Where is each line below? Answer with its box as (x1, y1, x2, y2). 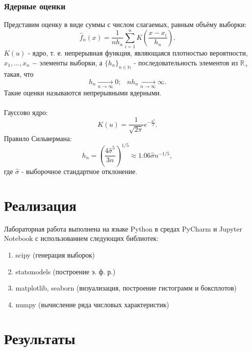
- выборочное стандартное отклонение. (21, 166, 137, 176)
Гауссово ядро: (4, 107, 48, 117)
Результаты (4, 328, 76, 348)
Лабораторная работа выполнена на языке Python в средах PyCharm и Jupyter (4, 223, 243, 234)
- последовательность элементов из (133, 57, 238, 67)
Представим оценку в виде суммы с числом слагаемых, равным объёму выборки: (4, 19, 247, 29)
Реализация (4, 195, 76, 215)
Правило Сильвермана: (4, 133, 72, 143)
